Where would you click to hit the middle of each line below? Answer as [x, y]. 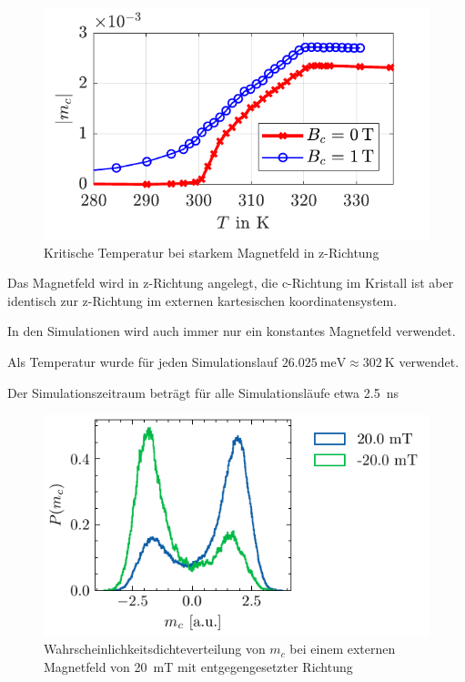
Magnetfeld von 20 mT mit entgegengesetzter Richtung [198, 666]
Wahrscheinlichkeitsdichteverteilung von [155, 649]
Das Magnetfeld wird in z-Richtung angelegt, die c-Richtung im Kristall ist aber [231, 283]
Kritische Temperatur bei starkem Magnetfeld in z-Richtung [212, 252]
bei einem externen [343, 649]
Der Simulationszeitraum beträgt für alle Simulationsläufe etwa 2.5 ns [203, 392]
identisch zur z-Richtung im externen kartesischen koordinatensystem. [202, 300]
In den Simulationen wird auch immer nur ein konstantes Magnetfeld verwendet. [232, 331]
